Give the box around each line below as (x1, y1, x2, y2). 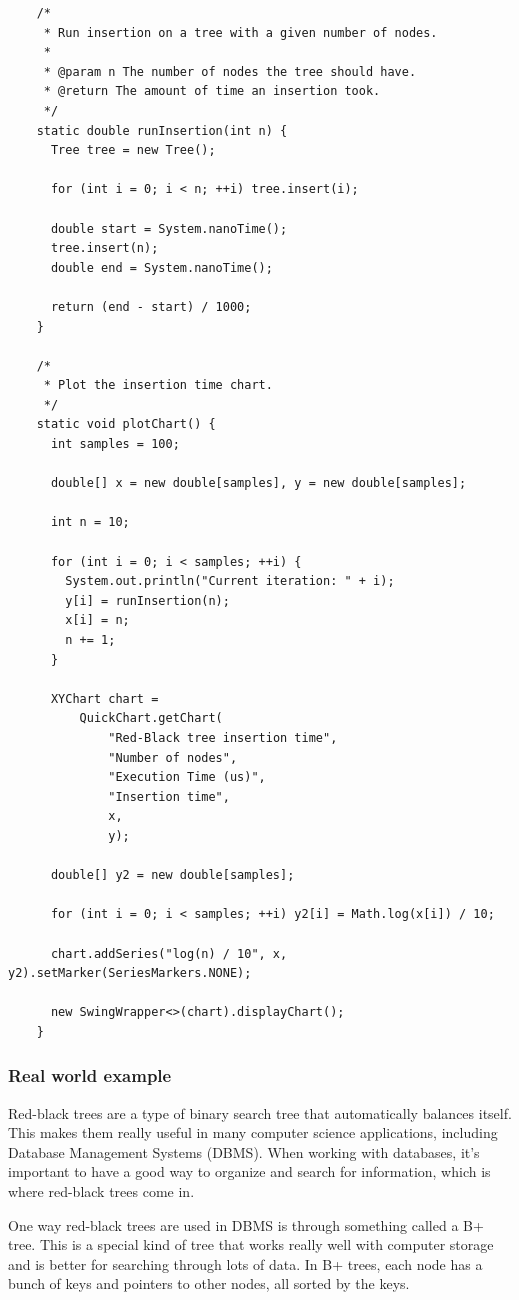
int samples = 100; (50, 437, 180, 452)
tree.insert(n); (50, 241, 159, 256)
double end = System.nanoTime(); (50, 260, 273, 275)
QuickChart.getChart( (79, 711, 223, 726)
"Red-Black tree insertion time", (108, 730, 338, 745)
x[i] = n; (65, 613, 130, 628)
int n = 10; (50, 515, 130, 530)
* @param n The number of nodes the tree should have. (43, 64, 417, 79)
